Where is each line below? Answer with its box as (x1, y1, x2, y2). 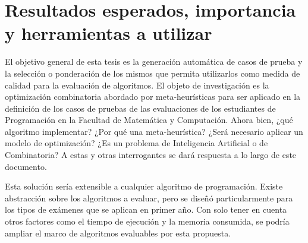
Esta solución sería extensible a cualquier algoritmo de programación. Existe (5, 180, 283, 192)
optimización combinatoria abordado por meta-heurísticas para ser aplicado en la (5, 90, 301, 103)
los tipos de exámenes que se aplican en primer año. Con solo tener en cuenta (5, 203, 287, 216)
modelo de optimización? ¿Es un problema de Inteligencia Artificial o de (5, 137, 268, 149)
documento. (5, 160, 47, 172)
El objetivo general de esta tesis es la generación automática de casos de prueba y (5, 55, 303, 68)
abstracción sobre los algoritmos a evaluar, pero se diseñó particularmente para (5, 191, 293, 204)
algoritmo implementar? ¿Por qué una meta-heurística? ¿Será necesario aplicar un (5, 125, 303, 137)
